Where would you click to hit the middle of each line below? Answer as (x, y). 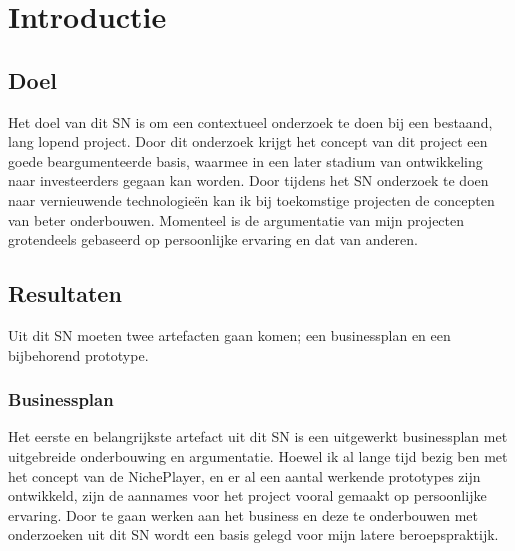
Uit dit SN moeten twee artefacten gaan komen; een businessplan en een (229, 334)
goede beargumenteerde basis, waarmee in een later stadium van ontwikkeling (245, 160)
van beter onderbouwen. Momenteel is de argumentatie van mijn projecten (236, 219)
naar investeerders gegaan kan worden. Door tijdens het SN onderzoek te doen (248, 180)
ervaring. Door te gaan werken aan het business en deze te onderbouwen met (243, 514)
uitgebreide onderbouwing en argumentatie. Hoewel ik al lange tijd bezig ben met (258, 455)
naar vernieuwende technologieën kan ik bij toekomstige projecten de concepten (251, 199)
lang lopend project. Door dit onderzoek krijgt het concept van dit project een (248, 141)
